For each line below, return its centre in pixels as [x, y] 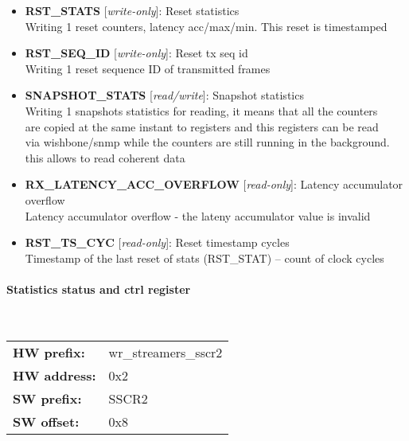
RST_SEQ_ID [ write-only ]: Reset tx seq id [136, 53]
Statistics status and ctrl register [99, 289]
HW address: [55, 375]
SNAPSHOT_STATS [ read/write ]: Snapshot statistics [164, 95]
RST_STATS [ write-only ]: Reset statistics [132, 10]
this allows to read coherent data [105, 157]
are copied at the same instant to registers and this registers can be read [202, 126]
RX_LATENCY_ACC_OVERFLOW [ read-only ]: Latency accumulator [214, 184]
